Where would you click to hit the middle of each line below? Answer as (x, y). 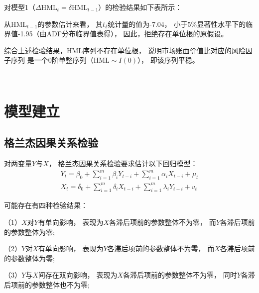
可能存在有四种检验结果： (46, 205)
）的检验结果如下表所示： (140, 7)
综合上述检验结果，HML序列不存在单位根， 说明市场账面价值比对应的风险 (125, 50)
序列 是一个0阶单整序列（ (52, 60)
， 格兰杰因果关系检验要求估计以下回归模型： (123, 163)
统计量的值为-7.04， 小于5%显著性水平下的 (177, 24)
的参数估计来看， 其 (70, 24)
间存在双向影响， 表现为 (78, 275)
